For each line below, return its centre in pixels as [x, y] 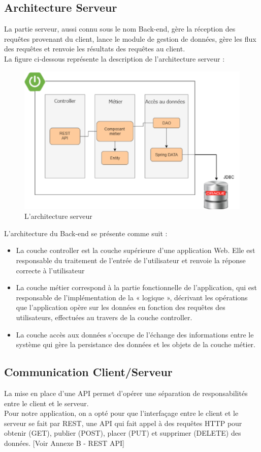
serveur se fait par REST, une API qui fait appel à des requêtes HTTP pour [123, 423]
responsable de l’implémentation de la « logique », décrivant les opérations [132, 297]
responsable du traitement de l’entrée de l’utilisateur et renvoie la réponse [131, 260]
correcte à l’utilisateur [50, 270]
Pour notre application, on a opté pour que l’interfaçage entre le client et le [121, 413]
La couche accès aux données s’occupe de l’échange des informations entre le [135, 334]
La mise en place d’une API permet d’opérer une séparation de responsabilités [126, 393]
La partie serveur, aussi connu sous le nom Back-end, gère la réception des [120, 29]
